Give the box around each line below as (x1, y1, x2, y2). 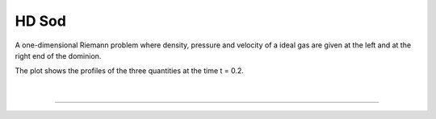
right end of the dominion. (15, 51, 102, 60)
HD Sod (15, 12, 66, 30)
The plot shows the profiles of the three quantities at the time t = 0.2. (15, 66, 244, 76)
